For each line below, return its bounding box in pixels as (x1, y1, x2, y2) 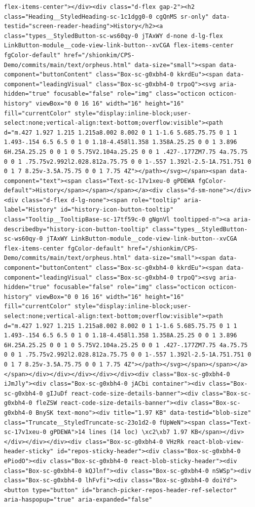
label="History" (4, 206, 57, 214)
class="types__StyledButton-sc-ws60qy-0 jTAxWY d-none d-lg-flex (4, 32, 223, 39)
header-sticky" (4, 448, 54, 455)
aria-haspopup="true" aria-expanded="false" (4, 496, 152, 504)
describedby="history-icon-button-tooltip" (4, 225, 149, 233)
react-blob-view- (187, 438, 244, 445)
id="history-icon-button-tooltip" (60, 206, 174, 214)
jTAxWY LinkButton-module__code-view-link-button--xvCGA (46, 235, 237, 243)
